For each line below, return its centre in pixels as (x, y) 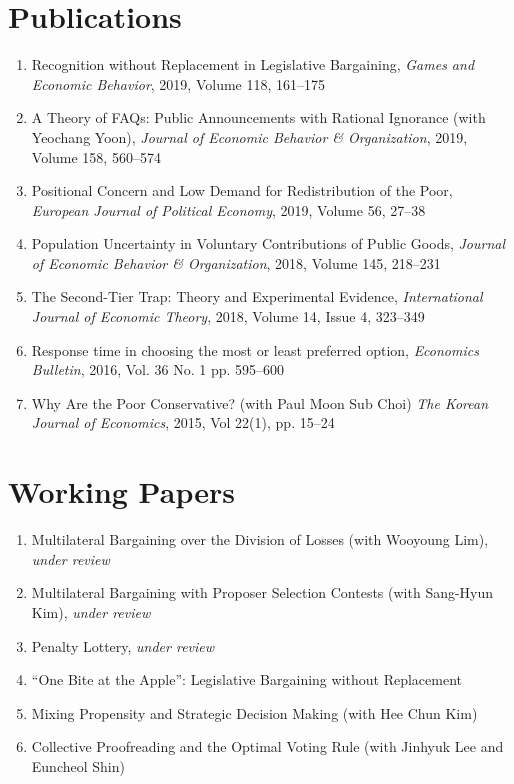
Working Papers (121, 491)
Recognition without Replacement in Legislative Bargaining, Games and (253, 64)
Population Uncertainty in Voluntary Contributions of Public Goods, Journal (268, 243)
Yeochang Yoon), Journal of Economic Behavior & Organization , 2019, (249, 136)
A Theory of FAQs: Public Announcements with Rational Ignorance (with (258, 117)
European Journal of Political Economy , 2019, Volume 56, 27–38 (228, 209)
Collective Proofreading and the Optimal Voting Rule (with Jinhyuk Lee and (267, 746)
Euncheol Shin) (78, 765)
